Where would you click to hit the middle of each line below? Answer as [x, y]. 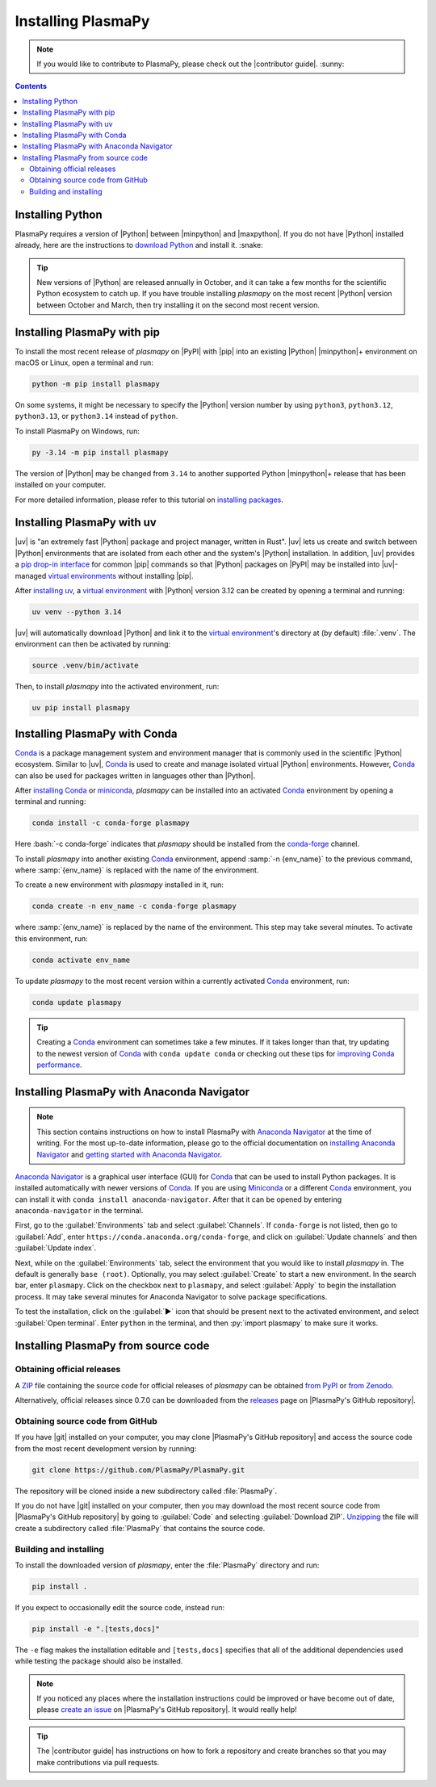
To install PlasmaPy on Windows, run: [78, 431]
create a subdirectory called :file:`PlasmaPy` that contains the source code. [140, 1528]
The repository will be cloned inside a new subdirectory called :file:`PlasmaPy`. [146, 1491]
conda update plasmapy [77, 1002]
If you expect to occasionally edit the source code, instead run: [120, 1607]
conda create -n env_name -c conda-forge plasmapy [134, 906]
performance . [59, 1065]
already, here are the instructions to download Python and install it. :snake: [139, 245]
